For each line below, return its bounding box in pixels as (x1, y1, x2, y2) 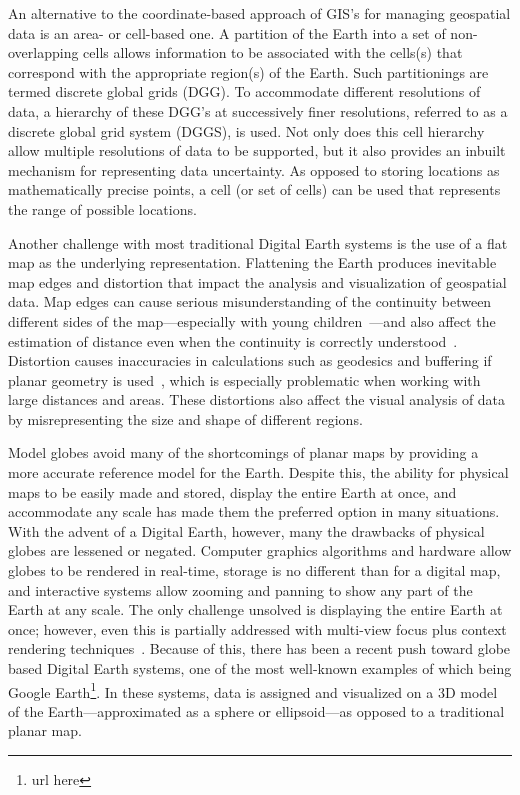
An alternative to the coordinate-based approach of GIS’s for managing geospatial (8, 3, 511, 23)
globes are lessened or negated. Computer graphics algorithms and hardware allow (8, 540, 512, 561)
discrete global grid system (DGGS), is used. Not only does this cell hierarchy (8, 120, 485, 141)
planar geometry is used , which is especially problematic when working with (8, 369, 481, 390)
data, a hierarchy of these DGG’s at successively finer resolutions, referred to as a (8, 100, 508, 121)
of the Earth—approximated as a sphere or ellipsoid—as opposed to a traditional (8, 700, 505, 721)
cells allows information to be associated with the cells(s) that (83, 42, 463, 63)
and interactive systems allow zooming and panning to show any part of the (8, 579, 473, 600)
